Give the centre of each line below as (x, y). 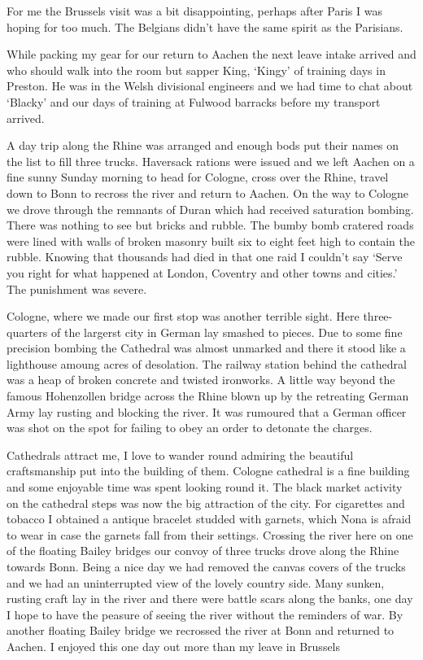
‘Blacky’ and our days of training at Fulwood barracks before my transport (194, 101)
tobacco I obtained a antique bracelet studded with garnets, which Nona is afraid (209, 519)
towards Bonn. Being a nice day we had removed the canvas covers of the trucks (206, 566)
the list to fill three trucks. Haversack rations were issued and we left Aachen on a (211, 161)
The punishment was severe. (77, 288)
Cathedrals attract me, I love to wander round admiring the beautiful (180, 455)
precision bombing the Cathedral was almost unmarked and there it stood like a (206, 348)
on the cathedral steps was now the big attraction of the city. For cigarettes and (206, 503)
